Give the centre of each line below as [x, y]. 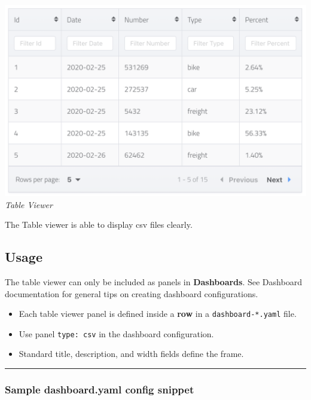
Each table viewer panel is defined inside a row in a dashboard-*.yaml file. [158, 314]
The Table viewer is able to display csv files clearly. [99, 225]
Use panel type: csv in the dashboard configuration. [116, 333]
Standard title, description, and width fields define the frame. [131, 354]
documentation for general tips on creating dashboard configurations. [132, 293]
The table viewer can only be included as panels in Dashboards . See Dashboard [153, 281]
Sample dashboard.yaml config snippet [100, 389]
